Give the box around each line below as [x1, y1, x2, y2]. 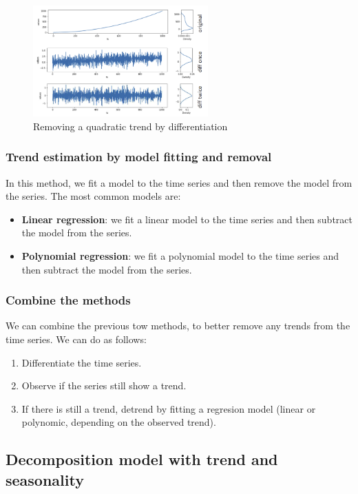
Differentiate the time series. [21, 355, 142, 369]
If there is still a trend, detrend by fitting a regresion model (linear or [21, 401, 316, 415]
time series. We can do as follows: [6, 332, 147, 347]
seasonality [6, 469, 84, 490]
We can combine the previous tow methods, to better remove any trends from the [6, 318, 350, 333]
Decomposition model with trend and [6, 449, 278, 470]
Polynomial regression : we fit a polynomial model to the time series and [21, 249, 339, 263]
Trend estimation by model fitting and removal [6, 148, 272, 165]
